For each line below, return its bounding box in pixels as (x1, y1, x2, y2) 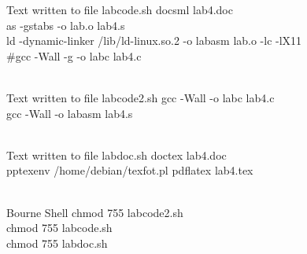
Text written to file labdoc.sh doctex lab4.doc (6, 146, 227, 163)
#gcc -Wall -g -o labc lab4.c (6, 47, 142, 64)
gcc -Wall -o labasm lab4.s (6, 105, 133, 121)
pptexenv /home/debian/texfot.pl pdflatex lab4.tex (6, 162, 253, 179)
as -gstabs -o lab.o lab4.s (6, 17, 125, 33)
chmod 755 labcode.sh (6, 219, 113, 236)
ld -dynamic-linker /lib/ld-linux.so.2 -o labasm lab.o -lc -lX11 (6, 32, 302, 49)
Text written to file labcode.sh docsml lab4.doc (6, 2, 233, 17)
